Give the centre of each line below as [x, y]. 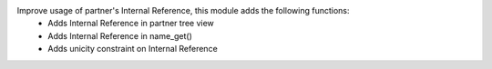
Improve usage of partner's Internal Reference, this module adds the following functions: [183, 10]
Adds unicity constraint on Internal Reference [133, 49]
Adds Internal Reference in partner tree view [131, 24]
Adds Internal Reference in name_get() [120, 35]
